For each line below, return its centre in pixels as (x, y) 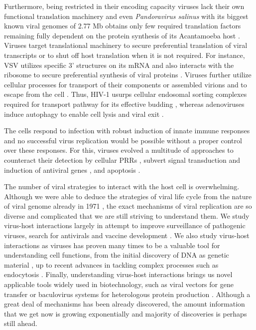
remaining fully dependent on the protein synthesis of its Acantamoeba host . (122, 35)
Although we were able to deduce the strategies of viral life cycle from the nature (128, 196)
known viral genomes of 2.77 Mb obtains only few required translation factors (123, 26)
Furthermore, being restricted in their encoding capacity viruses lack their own (124, 6)
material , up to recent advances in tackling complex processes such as (111, 264)
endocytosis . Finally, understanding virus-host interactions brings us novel (118, 274)
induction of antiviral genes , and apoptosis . (72, 169)
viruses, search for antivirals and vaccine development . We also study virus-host (127, 235)
